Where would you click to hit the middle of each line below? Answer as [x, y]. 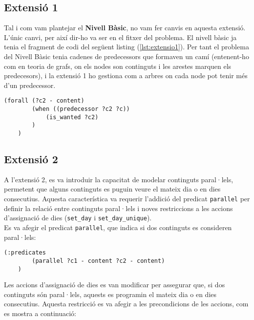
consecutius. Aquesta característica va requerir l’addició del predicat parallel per [127, 199]
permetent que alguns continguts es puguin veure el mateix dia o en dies [112, 189]
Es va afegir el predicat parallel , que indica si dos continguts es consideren [118, 227]
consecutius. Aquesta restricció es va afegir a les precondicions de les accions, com [126, 304]
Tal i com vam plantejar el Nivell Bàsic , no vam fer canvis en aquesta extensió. [125, 28]
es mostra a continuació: [40, 313]
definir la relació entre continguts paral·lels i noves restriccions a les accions [118, 208]
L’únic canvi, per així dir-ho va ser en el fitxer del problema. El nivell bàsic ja [120, 37]
